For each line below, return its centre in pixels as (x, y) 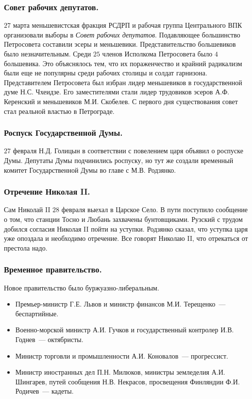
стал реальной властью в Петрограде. (59, 111)
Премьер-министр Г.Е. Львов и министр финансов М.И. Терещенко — (120, 304)
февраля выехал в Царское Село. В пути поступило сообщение (155, 209)
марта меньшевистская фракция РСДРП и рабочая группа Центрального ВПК (127, 25)
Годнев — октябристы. (49, 339)
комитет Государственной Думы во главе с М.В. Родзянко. (90, 170)
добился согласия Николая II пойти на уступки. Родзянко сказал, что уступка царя (126, 228)
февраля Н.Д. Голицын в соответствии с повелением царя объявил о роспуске (128, 151)
